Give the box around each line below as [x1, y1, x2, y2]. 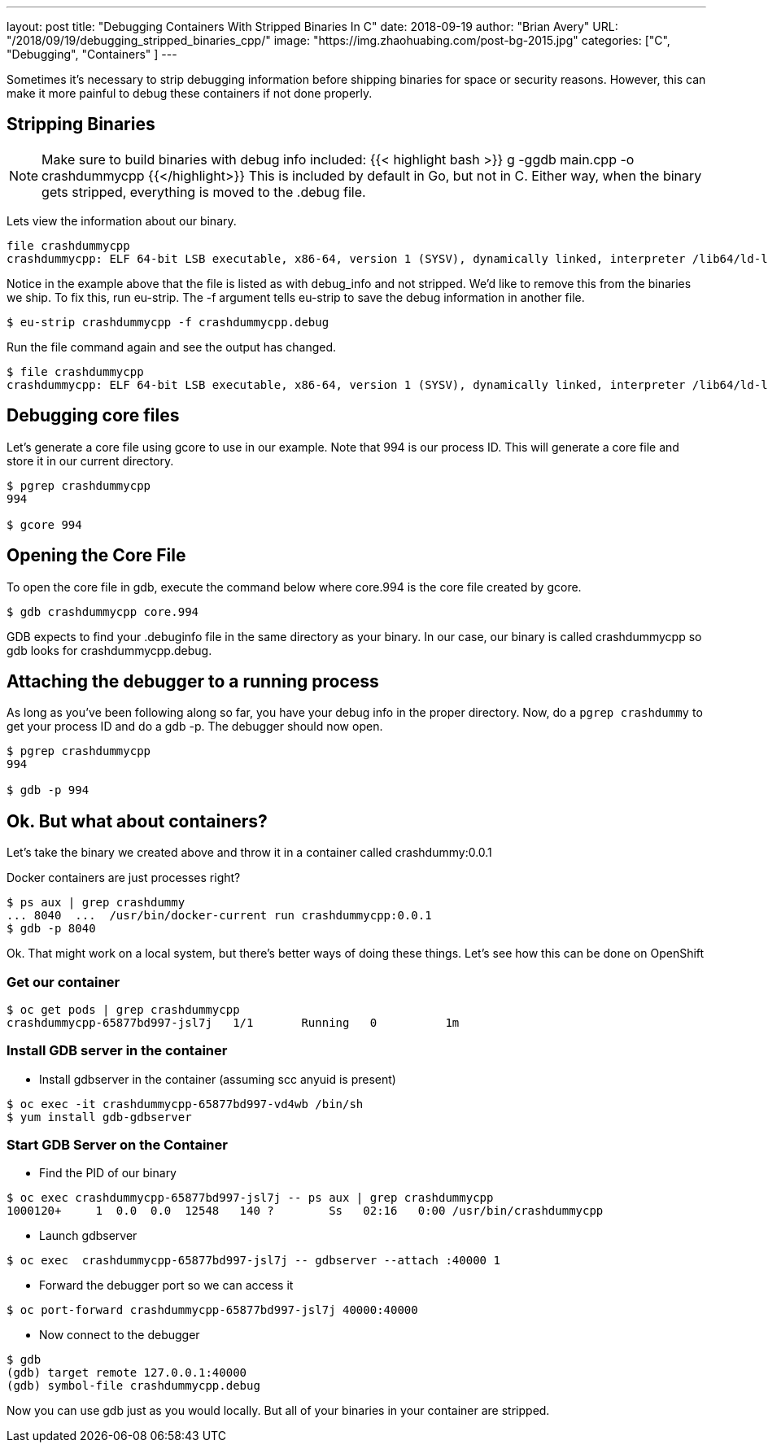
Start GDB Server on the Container [7, 1137, 228, 1154]
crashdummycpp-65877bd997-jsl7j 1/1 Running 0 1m [7, 1015, 460, 1029]
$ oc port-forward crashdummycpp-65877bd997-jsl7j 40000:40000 [7, 1303, 418, 1317]
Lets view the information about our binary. [7, 213, 237, 228]
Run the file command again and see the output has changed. [7, 339, 337, 354]
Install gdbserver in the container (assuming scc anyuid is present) [39, 1071, 396, 1086]
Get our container [7, 973, 120, 990]
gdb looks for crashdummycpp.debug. [7, 643, 212, 657]
